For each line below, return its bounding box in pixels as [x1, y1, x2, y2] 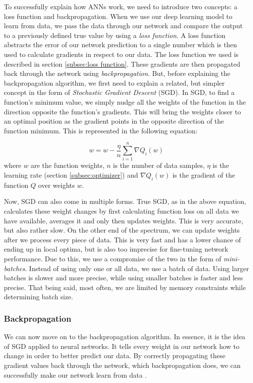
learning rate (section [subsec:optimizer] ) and [4, 170, 138, 180]
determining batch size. [4, 292, 73, 302]
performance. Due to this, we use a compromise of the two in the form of [4, 253, 221, 263]
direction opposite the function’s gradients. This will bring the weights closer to [4, 106, 241, 116]
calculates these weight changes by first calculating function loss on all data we [4, 206, 239, 216]
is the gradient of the [172, 170, 235, 180]
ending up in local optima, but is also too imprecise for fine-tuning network [4, 244, 228, 254]
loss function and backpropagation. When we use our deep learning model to [4, 11, 233, 21]
